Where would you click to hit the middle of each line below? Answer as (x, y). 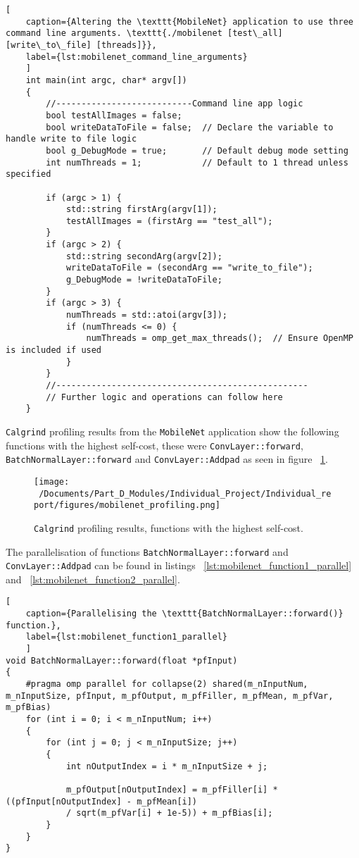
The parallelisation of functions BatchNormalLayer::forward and (147, 551)
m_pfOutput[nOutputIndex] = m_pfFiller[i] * (172, 789)
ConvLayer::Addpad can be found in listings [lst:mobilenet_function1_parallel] (179, 565)
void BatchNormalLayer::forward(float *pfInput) (122, 660)
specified (29, 174)
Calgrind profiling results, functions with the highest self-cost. (169, 527)
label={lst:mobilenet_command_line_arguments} (137, 57)
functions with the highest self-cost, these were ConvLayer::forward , (155, 445)
